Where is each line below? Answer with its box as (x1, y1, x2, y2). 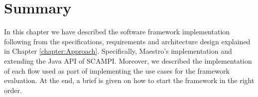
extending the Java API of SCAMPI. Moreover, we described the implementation (4, 55, 252, 66)
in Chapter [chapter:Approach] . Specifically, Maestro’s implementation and (4, 46, 232, 56)
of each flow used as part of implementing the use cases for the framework (4, 65, 230, 76)
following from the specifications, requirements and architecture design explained (4, 36, 251, 46)
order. (4, 85, 22, 95)
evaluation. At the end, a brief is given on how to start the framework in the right (4, 75, 255, 86)
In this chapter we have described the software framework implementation (4, 26, 230, 37)
